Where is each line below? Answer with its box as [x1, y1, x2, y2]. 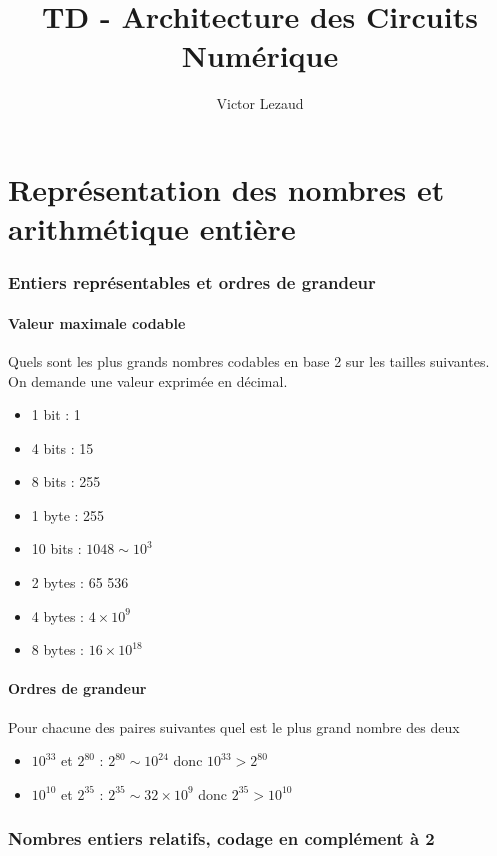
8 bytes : [31, 639, 84, 660]
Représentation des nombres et [8, 168, 445, 209]
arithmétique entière [8, 208, 296, 249]
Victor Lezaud [216, 93, 304, 114]
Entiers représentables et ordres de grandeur [8, 270, 376, 295]
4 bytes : [31, 605, 84, 626]
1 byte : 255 [31, 504, 105, 525]
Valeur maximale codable [8, 312, 186, 333]
